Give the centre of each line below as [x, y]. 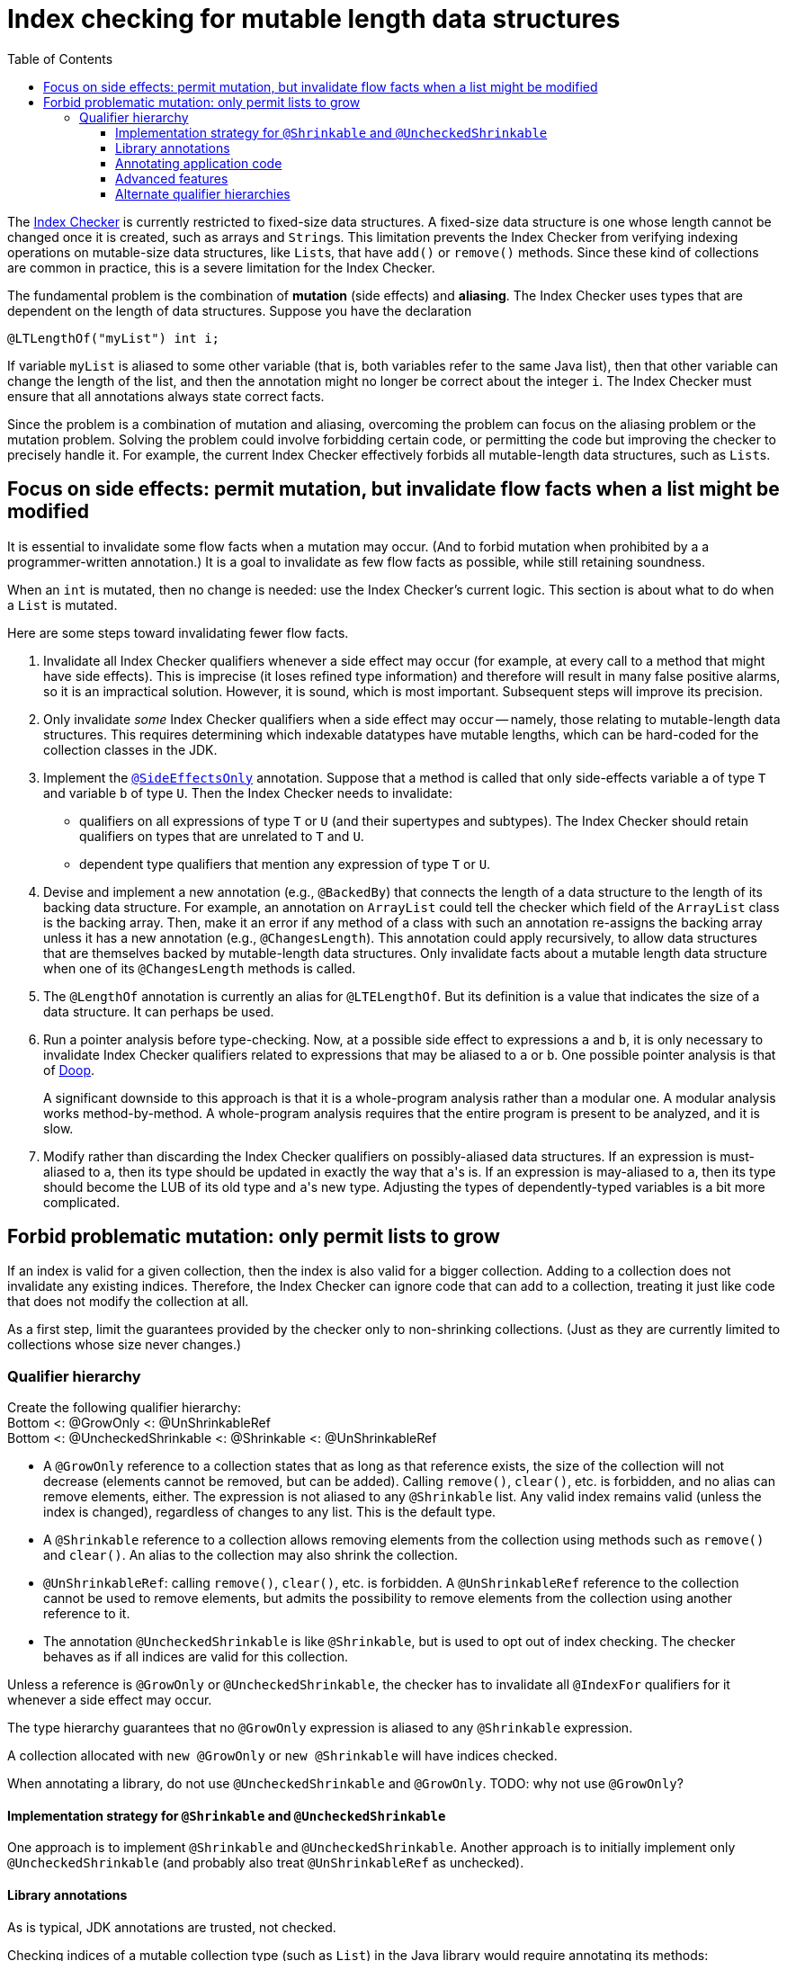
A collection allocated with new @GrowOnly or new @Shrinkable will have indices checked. [282, 1756]
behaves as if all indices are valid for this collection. [196, 1657]
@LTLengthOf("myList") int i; [114, 338]
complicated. [82, 1202]
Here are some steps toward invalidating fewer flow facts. [178, 632]
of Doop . [69, 1070]
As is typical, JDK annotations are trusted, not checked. [172, 1927]
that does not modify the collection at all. [128, 1302]
